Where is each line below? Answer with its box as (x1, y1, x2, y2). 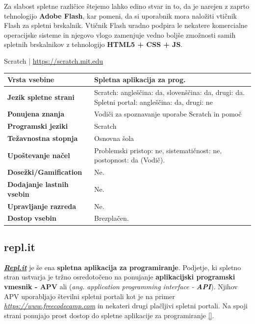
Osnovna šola (94, 133, 134, 143)
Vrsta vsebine (7, 74, 54, 85)
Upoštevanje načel (7, 150, 70, 160)
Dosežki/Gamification (7, 167, 82, 177)
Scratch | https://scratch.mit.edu (4, 55, 103, 66)
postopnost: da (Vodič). (94, 155, 165, 165)
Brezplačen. (94, 213, 129, 223)
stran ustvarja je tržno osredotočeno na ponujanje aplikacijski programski (4, 272, 235, 282)
